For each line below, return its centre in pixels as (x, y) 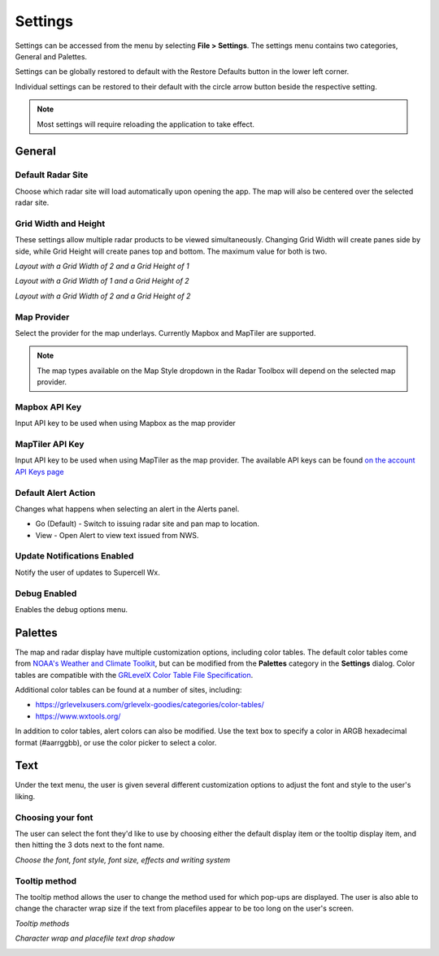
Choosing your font (54, 817)
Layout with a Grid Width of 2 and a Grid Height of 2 (103, 296)
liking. (25, 796)
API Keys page (39, 471)
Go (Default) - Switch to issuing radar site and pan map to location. (148, 524)
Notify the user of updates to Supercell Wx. (87, 572)
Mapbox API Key (48, 406)
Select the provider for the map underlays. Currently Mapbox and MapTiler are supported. (165, 332)
